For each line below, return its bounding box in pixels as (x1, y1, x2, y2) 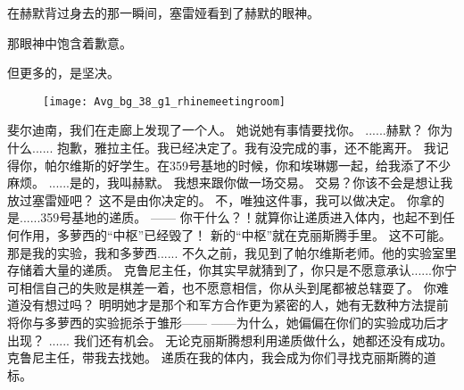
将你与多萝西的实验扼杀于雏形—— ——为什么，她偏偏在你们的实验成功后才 (7, 312, 449, 331)
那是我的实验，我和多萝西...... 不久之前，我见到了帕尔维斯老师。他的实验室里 (7, 243, 458, 261)
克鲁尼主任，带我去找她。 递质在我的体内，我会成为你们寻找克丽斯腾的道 (7, 348, 436, 367)
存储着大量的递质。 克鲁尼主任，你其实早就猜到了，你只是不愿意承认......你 (7, 261, 445, 279)
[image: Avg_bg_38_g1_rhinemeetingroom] (43, 95, 286, 108)
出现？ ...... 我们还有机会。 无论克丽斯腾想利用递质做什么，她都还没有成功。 (7, 330, 453, 349)
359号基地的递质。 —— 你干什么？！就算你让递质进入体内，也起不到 (40, 208, 443, 227)
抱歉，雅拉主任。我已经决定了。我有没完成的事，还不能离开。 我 (57, 138, 436, 157)
